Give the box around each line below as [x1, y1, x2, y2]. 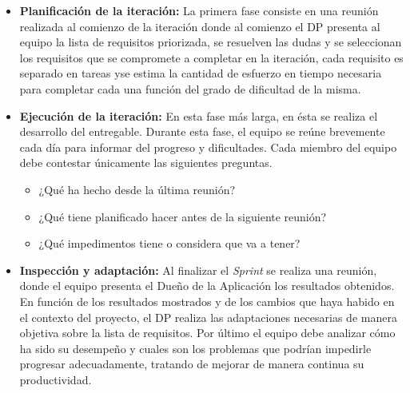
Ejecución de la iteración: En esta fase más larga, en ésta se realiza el [19, 107, 378, 124]
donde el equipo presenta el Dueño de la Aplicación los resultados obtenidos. [19, 277, 395, 294]
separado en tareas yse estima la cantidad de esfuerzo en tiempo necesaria [19, 65, 382, 81]
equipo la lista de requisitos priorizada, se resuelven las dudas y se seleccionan [19, 34, 402, 50]
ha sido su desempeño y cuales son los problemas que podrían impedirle [19, 339, 372, 356]
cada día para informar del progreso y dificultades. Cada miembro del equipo [19, 138, 397, 155]
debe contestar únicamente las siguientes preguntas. [19, 154, 273, 171]
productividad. [19, 371, 92, 387]
